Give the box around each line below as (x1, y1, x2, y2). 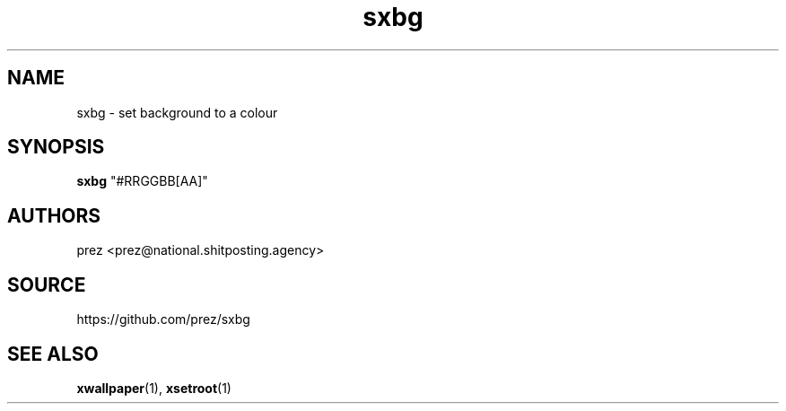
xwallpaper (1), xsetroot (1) (76, 380, 231, 396)
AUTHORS (7, 204, 101, 227)
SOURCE (7, 273, 86, 296)
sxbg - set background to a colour (76, 104, 278, 120)
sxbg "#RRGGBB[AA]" (76, 173, 208, 189)
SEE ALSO (7, 342, 99, 365)
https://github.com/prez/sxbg (76, 311, 250, 328)
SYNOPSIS (7, 136, 105, 159)
